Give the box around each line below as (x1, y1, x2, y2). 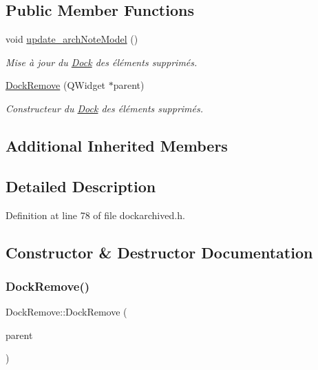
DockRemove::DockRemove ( (6, 305, 127, 319)
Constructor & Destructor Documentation (6, 241, 313, 263)
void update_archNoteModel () (6, 32, 138, 46)
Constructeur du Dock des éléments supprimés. (6, 101, 204, 115)
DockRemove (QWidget (6, 78, 106, 92)
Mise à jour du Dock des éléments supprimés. (6, 54, 198, 69)
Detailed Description (6, 175, 156, 196)
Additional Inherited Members (6, 134, 228, 156)
